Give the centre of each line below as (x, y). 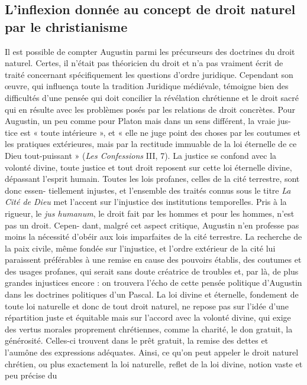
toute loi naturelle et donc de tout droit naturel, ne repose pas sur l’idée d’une (147, 306)
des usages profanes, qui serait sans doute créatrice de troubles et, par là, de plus (152, 271)
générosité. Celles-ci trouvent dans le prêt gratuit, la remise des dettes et (137, 340)
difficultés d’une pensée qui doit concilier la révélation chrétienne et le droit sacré (152, 97)
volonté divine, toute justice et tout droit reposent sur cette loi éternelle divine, (148, 167)
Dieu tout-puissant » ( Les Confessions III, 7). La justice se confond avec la (141, 155)
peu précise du (31, 375)
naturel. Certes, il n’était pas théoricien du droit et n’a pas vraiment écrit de (144, 63)
